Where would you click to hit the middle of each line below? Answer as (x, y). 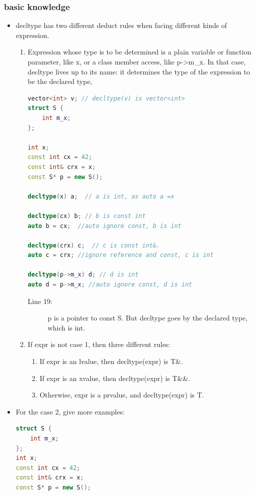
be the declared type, (60, 81)
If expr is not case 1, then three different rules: (99, 344)
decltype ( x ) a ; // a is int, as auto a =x (101, 196)
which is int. (66, 327)
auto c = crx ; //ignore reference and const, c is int (121, 255)
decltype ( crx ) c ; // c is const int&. (94, 245)
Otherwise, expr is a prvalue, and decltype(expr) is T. (122, 395)
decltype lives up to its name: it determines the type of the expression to (139, 71)
